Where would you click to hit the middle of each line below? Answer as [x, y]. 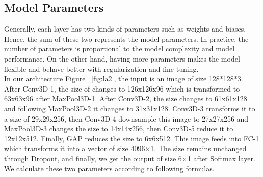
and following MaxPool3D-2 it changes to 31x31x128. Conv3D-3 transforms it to [130, 108]
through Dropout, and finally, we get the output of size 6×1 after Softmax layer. [130, 158]
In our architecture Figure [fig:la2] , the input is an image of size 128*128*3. [124, 79]
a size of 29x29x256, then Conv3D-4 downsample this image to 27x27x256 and [126, 118]
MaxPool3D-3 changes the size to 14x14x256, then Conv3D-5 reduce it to [119, 128]
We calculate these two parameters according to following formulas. [109, 168]
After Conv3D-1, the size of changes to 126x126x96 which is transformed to [122, 88]
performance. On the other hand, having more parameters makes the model [122, 58]
